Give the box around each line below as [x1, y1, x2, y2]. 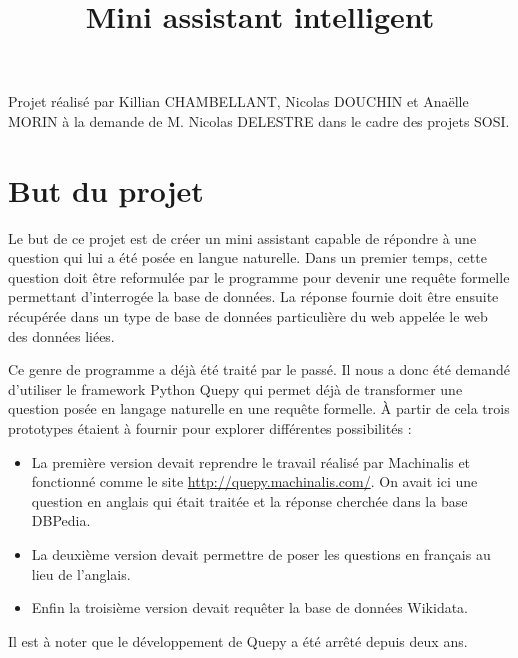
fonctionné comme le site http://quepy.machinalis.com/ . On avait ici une [31, 471, 478, 492]
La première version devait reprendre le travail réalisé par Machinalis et [31, 451, 471, 472]
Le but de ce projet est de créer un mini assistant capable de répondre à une [8, 227, 477, 248]
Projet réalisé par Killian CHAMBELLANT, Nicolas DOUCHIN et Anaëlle [8, 91, 469, 112]
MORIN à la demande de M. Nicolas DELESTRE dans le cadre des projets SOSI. [8, 110, 510, 131]
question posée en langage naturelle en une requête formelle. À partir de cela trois [8, 398, 510, 419]
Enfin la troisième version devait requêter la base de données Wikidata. [31, 597, 469, 618]
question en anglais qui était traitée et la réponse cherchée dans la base [31, 490, 468, 511]
